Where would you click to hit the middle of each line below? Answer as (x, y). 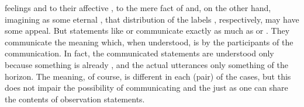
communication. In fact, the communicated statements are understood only (139, 53)
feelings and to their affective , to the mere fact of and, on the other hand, (138, 8)
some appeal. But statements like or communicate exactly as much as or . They (147, 31)
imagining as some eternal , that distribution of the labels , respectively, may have (152, 19)
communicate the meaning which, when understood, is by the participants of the (149, 42)
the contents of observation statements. (75, 99)
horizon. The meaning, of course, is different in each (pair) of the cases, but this (148, 76)
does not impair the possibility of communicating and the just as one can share (146, 88)
